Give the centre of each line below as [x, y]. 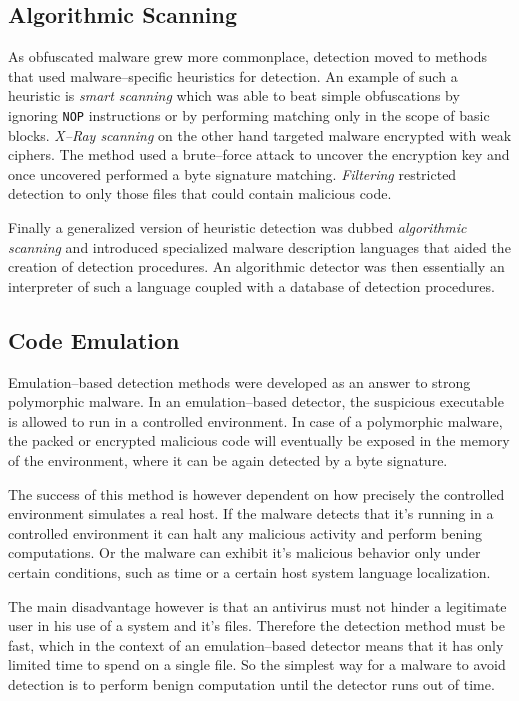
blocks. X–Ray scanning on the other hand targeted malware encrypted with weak [260, 134]
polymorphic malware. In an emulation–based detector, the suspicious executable [256, 401]
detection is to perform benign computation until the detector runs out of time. [251, 683]
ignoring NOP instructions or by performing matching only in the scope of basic [249, 114]
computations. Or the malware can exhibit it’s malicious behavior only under [244, 552]
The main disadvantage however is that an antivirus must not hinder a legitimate [257, 605]
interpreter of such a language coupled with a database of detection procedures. [251, 285]
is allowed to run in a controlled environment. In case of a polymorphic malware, [255, 420]
